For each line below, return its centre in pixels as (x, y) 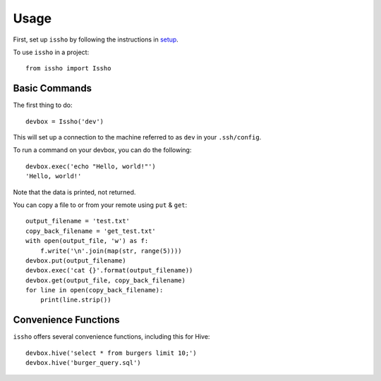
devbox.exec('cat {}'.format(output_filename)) (109, 270)
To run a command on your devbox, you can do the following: (102, 150)
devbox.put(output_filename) (76, 260)
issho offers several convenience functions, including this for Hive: (111, 337)
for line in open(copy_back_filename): (95, 290)
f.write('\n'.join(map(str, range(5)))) (111, 251)
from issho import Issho (68, 68)
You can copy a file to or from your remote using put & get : (100, 205)
